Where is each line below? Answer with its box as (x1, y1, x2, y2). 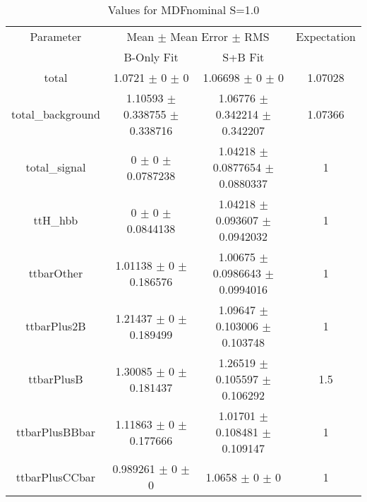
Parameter (30, 28, 82, 44)
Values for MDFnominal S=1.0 (107, 1, 260, 18)
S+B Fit (222, 49, 265, 65)
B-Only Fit (124, 49, 179, 65)
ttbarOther (28, 265, 83, 281)
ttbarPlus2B (25, 318, 86, 334)
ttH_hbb (33, 212, 78, 228)
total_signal (25, 159, 86, 175)
